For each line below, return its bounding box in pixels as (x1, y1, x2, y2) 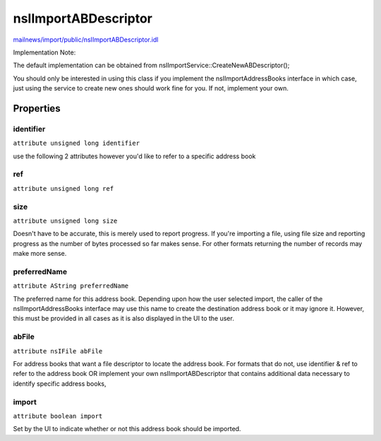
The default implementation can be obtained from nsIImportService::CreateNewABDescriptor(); (13, 61, 290, 70)
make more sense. (13, 249, 67, 258)
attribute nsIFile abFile (13, 347, 103, 355)
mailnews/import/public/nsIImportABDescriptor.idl (13, 35, 159, 44)
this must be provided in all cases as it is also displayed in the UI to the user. (13, 314, 234, 323)
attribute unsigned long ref (13, 184, 114, 192)
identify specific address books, (13, 379, 107, 388)
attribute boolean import (13, 412, 103, 420)
